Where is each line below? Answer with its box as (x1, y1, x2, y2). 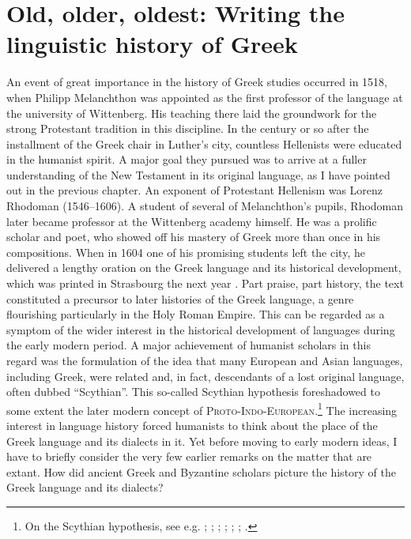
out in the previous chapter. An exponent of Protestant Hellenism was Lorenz (6, 182, 383, 198)
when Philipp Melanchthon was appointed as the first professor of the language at (6, 89, 403, 105)
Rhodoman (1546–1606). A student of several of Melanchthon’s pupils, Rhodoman (6, 198, 404, 214)
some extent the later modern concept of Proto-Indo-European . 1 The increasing (6, 399, 398, 418)
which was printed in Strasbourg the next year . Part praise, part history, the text (6, 275, 404, 292)
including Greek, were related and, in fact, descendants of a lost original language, (6, 367, 405, 384)
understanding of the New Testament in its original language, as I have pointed (6, 166, 390, 183)
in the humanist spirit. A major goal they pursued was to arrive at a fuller (6, 151, 367, 168)
